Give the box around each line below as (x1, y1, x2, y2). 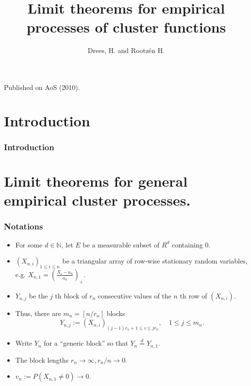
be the (29, 290, 48, 300)
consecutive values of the (98, 290, 171, 300)
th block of (55, 290, 87, 300)
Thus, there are (15, 308, 61, 318)
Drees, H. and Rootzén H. (87, 45, 165, 55)
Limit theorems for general (4, 171, 188, 191)
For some (15, 239, 43, 249)
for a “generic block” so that (44, 338, 128, 348)
